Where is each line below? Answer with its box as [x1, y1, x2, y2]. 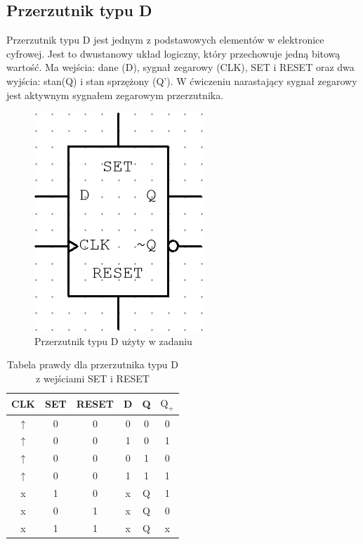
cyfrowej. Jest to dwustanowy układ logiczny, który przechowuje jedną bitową [6, 46, 341, 60]
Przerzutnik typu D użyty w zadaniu [34, 333, 192, 348]
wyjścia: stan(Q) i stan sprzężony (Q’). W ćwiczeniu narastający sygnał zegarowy [6, 73, 357, 88]
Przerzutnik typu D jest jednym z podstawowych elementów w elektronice [6, 32, 324, 47]
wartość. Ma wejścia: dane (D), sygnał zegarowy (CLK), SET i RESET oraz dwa [6, 60, 355, 75]
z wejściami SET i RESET [36, 370, 150, 385]
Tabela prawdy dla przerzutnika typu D [7, 357, 178, 372]
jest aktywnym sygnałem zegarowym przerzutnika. [6, 87, 224, 102]
